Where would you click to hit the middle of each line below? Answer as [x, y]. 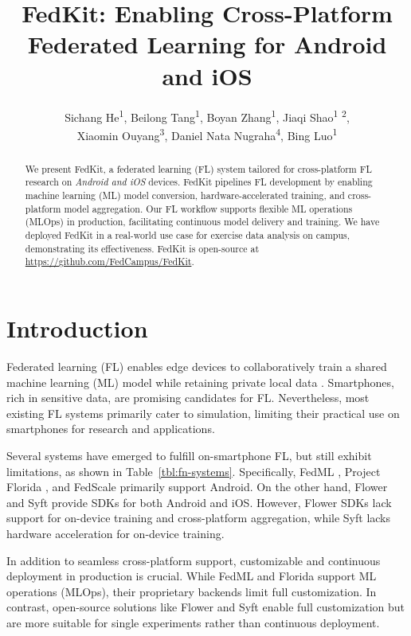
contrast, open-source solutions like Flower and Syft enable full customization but [206, 607]
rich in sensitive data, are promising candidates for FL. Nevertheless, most [188, 398]
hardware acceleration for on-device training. [115, 533]
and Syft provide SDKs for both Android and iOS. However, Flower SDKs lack [199, 502]
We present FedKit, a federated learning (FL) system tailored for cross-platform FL [198, 168]
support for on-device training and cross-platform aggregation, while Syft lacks [199, 518]
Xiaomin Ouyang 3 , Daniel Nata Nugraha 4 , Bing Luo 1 [207, 134]
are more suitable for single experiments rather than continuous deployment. [193, 622]
